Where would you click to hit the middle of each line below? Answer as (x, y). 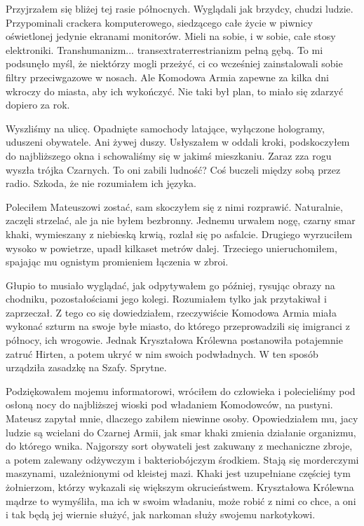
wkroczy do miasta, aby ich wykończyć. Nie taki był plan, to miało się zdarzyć (175, 91)
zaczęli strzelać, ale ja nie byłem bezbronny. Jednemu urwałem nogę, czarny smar (181, 220)
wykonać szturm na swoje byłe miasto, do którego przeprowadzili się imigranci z (178, 326)
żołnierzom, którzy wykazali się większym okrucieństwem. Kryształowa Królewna (180, 487)
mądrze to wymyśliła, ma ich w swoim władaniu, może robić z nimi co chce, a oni (181, 500)
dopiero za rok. (38, 105)
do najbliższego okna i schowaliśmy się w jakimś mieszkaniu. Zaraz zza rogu (169, 155)
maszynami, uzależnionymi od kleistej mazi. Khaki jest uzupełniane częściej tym (178, 473)
